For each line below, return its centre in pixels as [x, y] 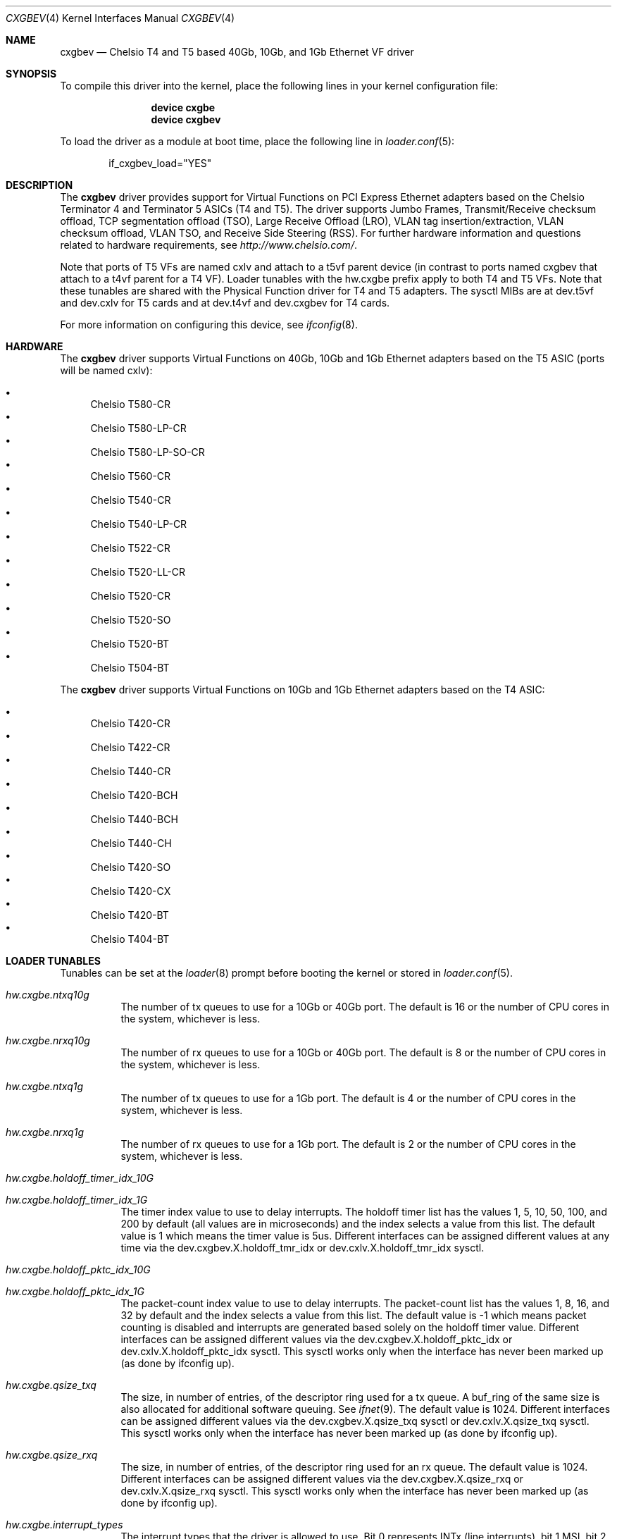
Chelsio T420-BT [130, 915]
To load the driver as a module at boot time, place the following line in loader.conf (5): [257, 141]
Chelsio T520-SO [131, 620]
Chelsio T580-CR [131, 404]
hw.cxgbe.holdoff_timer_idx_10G [80, 1178]
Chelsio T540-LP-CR [139, 524]
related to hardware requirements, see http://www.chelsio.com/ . [208, 245]
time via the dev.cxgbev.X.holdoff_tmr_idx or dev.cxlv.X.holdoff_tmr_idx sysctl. [303, 1248]
